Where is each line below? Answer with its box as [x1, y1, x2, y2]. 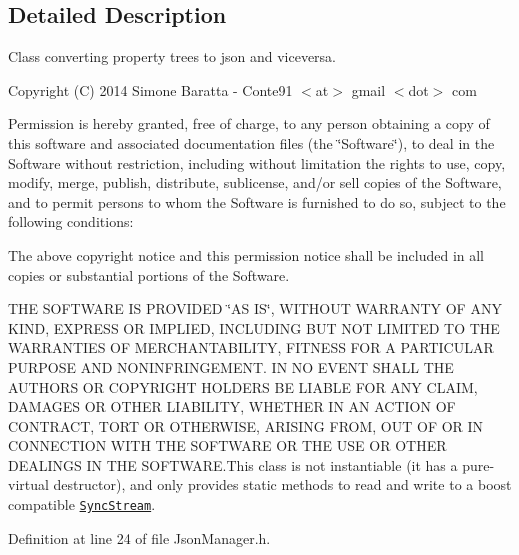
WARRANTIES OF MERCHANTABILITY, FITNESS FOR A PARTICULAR [8, 337, 494, 358]
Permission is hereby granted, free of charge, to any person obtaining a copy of [8, 113, 490, 134]
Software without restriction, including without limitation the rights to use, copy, [8, 152, 506, 173]
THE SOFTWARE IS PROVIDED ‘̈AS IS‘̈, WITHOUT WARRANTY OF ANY [8, 298, 502, 319]
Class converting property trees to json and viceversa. [8, 46, 337, 67]
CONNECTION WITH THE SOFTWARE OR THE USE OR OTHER [8, 435, 447, 456]
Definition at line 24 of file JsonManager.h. [8, 527, 271, 548]
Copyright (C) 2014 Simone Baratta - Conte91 [8, 79, 293, 100]
